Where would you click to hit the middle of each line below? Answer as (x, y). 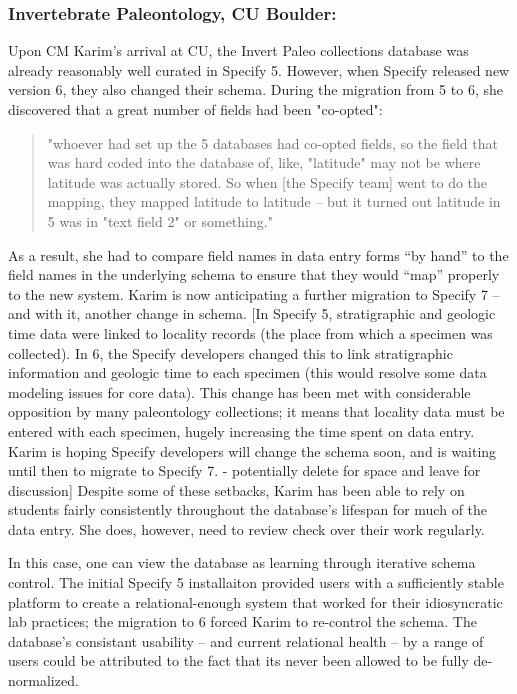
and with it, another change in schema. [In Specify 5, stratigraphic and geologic (252, 313)
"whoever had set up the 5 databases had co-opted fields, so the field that (272, 142)
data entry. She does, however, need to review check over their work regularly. (246, 528)
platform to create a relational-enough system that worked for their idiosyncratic (255, 601)
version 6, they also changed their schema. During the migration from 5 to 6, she (255, 89)
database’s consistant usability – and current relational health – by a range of (246, 640)
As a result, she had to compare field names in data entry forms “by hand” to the (258, 254)
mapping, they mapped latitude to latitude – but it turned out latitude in (274, 201)
